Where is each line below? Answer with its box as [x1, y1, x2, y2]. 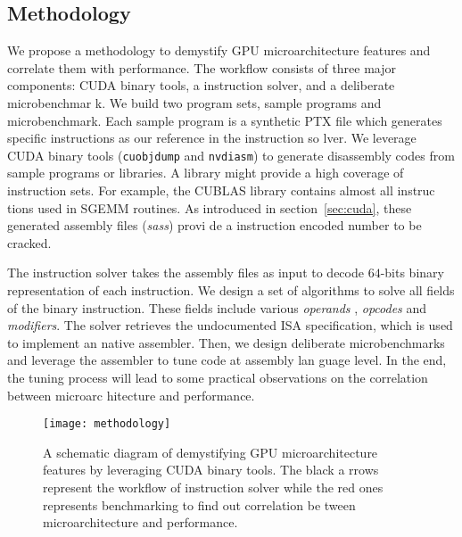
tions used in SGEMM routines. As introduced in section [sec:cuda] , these [7, 198, 412, 217]
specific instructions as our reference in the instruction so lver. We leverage [7, 128, 417, 147]
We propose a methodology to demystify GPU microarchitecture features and [7, 41, 431, 60]
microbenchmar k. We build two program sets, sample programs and [7, 93, 382, 112]
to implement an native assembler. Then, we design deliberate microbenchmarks [7, 333, 445, 351]
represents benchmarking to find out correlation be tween [43, 495, 356, 514]
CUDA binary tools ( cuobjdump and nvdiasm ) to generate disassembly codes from [7, 145, 455, 164]
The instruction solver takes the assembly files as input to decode [7, 263, 364, 282]
